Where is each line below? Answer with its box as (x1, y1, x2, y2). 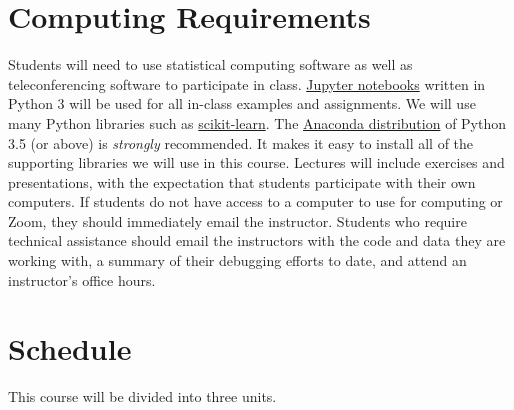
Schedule (8, 328, 132, 369)
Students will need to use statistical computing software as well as (8, 54, 413, 75)
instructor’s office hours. (8, 269, 156, 290)
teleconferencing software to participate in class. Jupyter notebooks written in (8, 73, 486, 94)
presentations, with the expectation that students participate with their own (8, 171, 476, 192)
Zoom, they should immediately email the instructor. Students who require (8, 210, 467, 231)
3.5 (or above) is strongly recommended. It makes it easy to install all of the (8, 132, 474, 153)
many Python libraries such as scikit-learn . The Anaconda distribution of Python (8, 112, 507, 133)
